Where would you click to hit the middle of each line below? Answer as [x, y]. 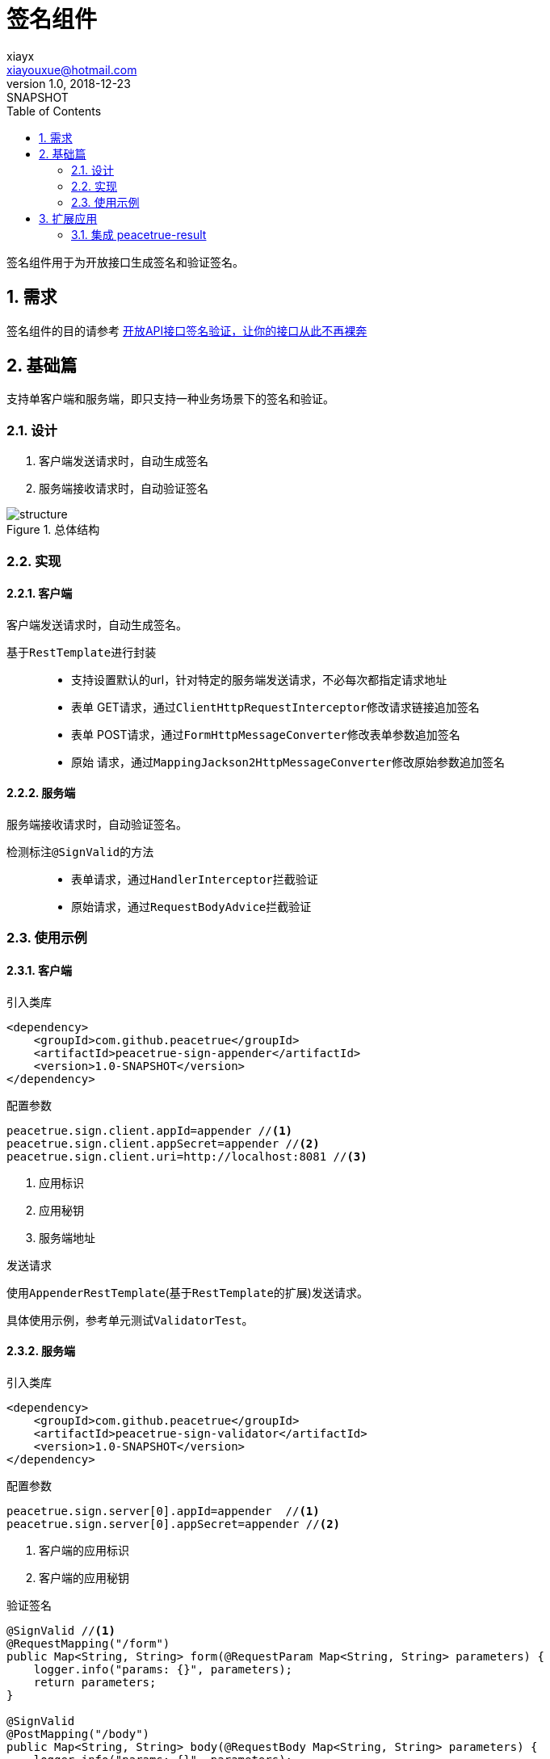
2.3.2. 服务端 [41, 1351]
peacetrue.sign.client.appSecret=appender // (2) [163, 1143]
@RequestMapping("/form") [88, 1643]
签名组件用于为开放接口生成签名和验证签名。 [125, 262]
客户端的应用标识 [84, 1550]
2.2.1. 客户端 [40, 594]
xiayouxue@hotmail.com [72, 69]
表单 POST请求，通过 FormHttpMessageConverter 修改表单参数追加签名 [266, 734]
